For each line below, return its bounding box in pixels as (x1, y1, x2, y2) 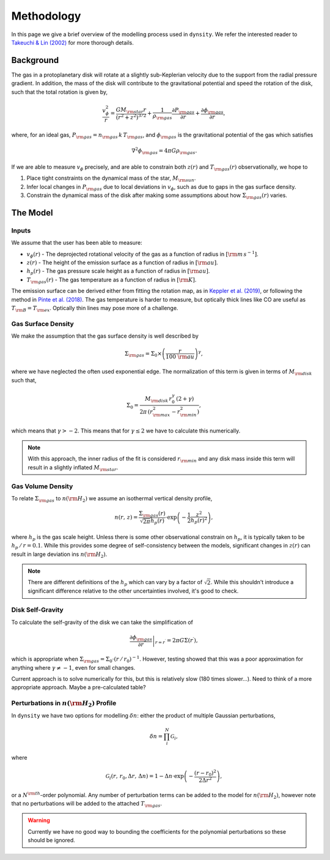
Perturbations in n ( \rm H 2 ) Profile (11, 699, 117, 709)
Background (11, 55, 59, 65)
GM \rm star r (116, 106, 147, 115)
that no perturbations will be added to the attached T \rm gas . (11, 799, 162, 809)
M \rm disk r (144, 395, 172, 404)
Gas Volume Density (11, 482, 73, 491)
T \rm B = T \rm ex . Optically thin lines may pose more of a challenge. (11, 305, 178, 313)
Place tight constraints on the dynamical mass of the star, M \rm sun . (26, 174, 196, 183)
